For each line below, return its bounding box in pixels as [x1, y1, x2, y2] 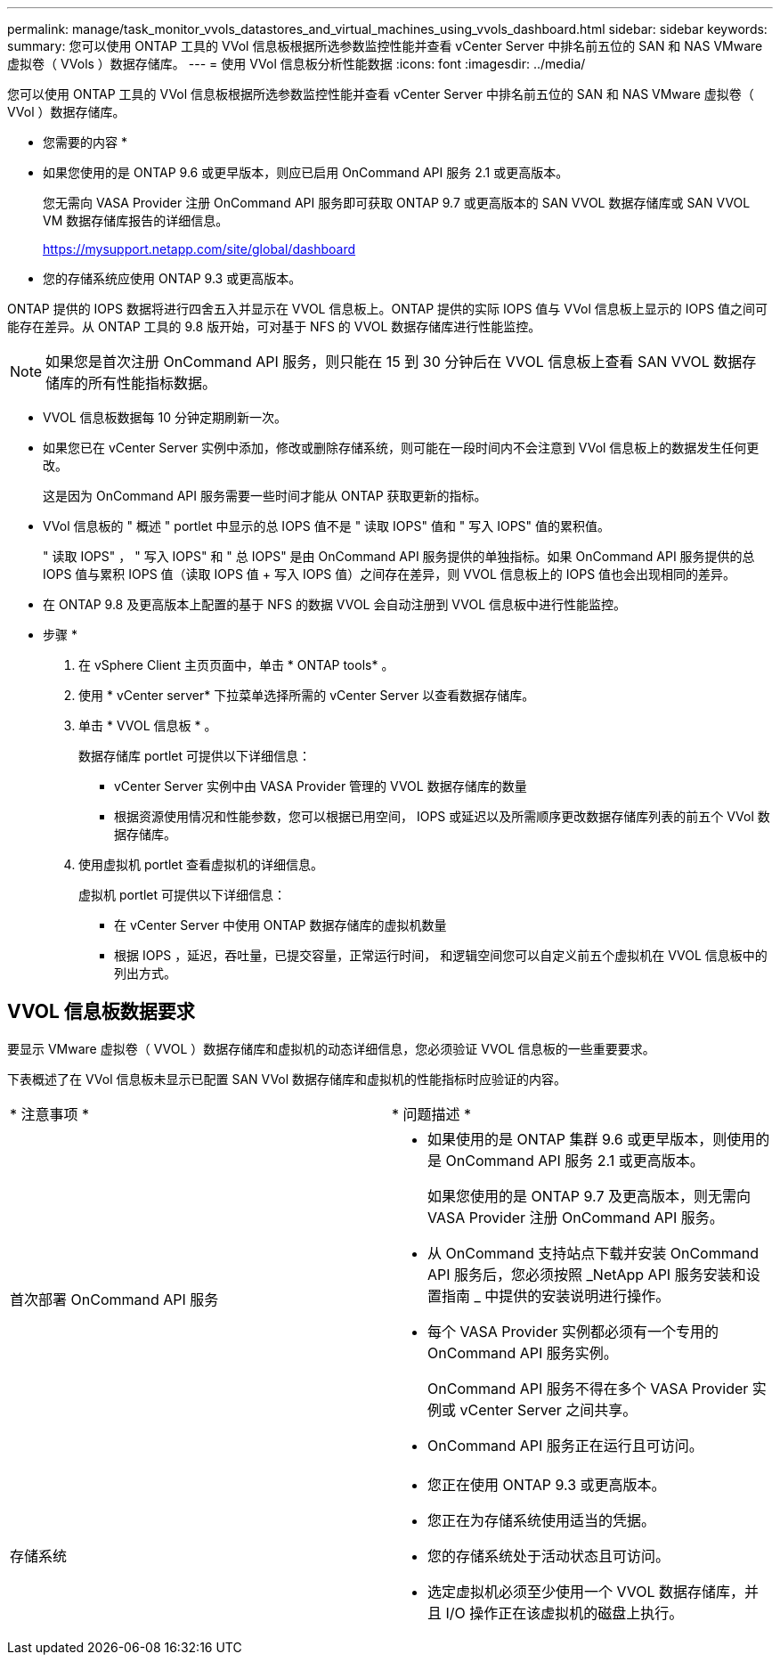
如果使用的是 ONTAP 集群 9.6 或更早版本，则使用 [427, 1129, 756, 1148]
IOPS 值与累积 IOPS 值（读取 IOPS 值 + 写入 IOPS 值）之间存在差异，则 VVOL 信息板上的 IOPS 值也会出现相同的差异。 [43, 566, 736, 582]
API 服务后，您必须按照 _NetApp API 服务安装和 [427, 1265, 746, 1283]
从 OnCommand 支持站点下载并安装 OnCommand [427, 1243, 759, 1262]
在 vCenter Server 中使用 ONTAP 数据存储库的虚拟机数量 [114, 917, 447, 933]
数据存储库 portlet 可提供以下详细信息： [78, 748, 312, 763]
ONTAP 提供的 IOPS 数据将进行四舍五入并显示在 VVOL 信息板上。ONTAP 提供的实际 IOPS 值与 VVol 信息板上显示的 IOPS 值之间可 [7, 301, 768, 316]
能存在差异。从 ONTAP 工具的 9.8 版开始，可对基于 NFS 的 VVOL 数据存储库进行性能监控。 [7, 319, 541, 334]
